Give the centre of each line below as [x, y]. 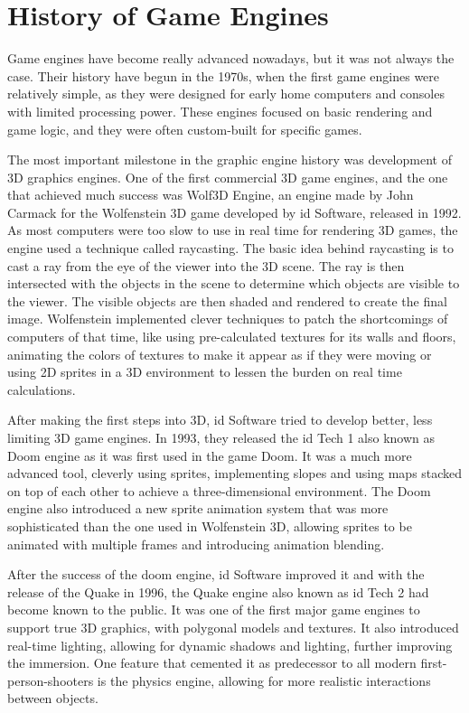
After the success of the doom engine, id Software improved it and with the [216, 574]
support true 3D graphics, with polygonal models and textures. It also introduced [233, 627]
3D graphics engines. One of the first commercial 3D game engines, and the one [228, 177]
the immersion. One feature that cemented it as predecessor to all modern [212, 663]
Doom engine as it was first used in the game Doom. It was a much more [210, 455]
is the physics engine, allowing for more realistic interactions [264, 680]
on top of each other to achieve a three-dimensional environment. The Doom [219, 490]
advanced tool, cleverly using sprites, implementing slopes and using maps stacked [235, 473]
